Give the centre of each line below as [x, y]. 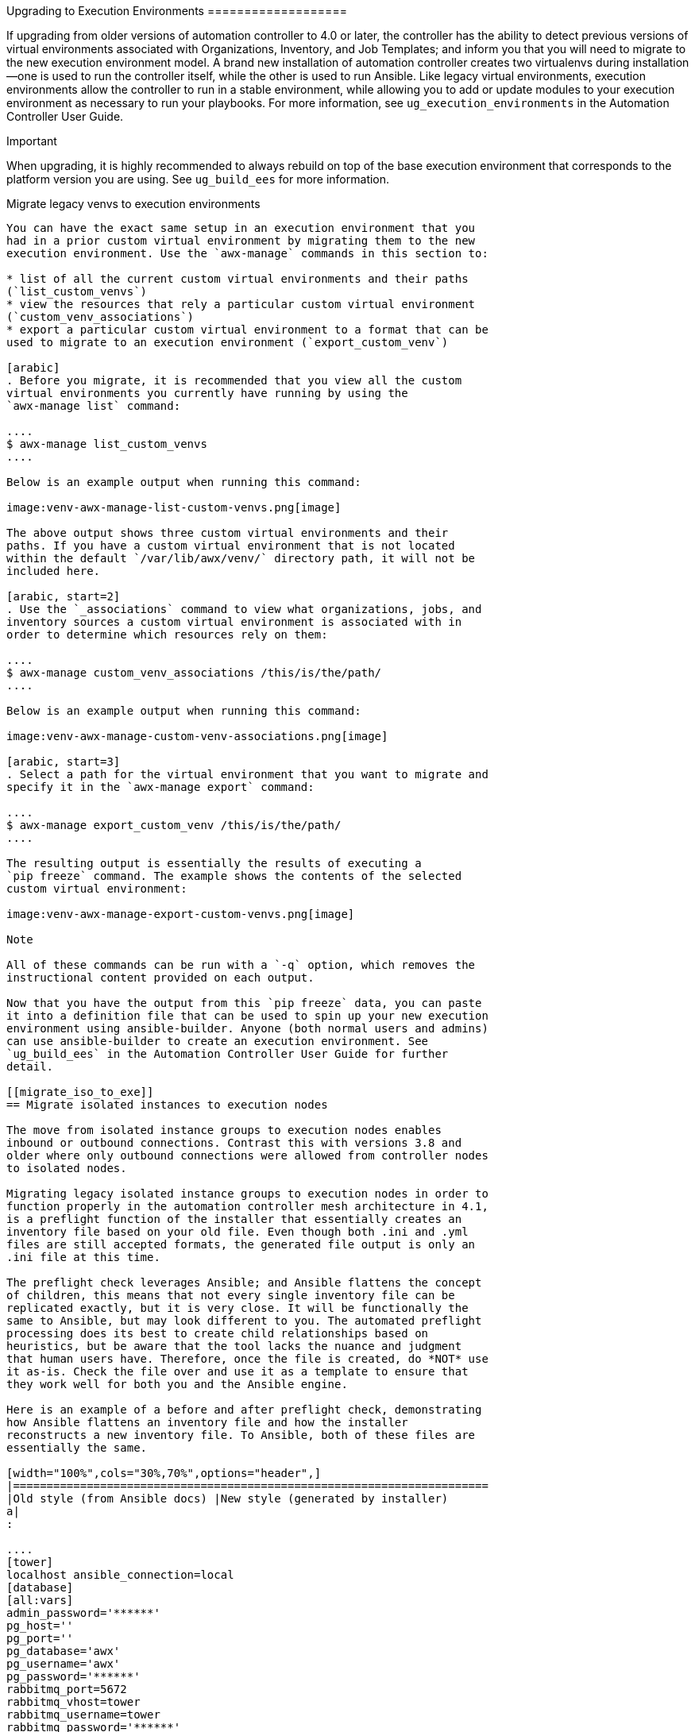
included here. [54, 571]
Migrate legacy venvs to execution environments [133, 204]
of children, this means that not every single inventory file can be [231, 1295]
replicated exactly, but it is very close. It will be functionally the [237, 1308]
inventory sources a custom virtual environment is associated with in [234, 622]
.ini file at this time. [83, 1257]
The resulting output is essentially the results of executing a [214, 863]
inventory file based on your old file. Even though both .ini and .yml [237, 1232]
